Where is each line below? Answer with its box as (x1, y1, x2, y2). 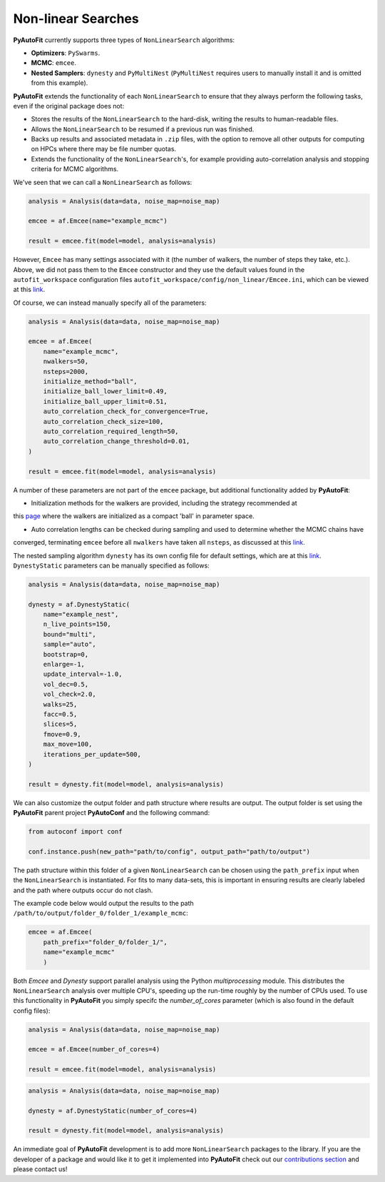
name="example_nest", (43, 610, 119, 619)
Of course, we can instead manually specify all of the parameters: (13, 298, 207, 307)
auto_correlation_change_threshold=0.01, (43, 438, 190, 445)
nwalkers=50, (43, 358, 89, 365)
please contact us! (13, 1165, 68, 1173)
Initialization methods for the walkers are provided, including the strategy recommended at (31, 498, 297, 507)
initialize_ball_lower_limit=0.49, (43, 388, 168, 395)
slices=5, (43, 720, 78, 728)
